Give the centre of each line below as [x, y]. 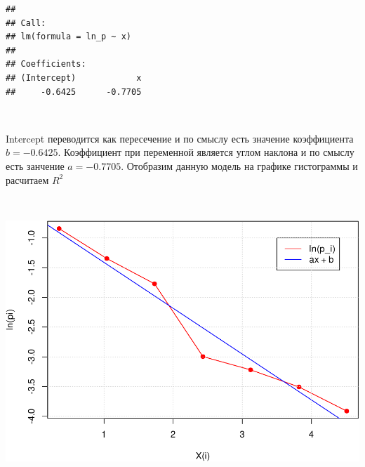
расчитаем [27, 179]
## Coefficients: [46, 64]
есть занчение [35, 165]
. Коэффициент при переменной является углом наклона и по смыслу [206, 152]
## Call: [26, 23]
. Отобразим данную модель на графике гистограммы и [239, 165]
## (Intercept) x [74, 78]
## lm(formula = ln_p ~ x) [68, 37]
